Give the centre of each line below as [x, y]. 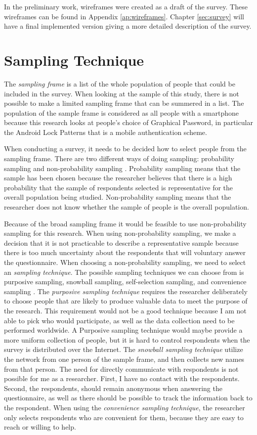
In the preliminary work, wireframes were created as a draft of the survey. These [126, 6]
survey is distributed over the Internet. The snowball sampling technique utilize [124, 349]
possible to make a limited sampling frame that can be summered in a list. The [124, 103]
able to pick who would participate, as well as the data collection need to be [119, 320]
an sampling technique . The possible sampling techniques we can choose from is [124, 272]
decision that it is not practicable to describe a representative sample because [121, 242]
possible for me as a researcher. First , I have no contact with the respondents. [122, 378]
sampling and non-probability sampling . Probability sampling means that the [122, 168]
